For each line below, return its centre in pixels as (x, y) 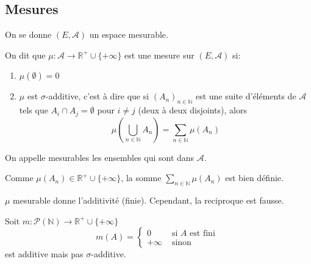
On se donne (28, 34)
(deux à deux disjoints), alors (192, 110)
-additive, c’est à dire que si (97, 96)
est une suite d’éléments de (246, 96)
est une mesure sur (159, 55)
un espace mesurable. (129, 34)
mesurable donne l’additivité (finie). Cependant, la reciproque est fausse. (148, 200)
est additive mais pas (44, 254)
